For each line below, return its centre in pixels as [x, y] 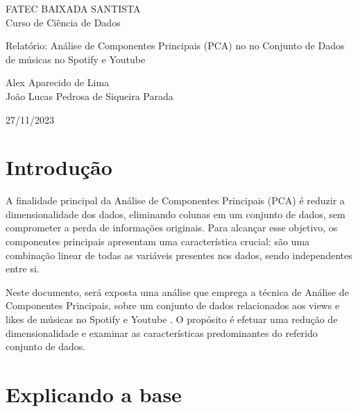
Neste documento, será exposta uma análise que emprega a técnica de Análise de [177, 291]
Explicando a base [94, 394]
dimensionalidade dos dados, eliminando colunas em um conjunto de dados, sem [176, 214]
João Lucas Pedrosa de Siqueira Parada [89, 96]
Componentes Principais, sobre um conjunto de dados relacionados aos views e [173, 305]
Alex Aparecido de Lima [58, 82]
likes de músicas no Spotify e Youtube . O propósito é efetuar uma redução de [172, 319]
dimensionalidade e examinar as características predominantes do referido [162, 332]
